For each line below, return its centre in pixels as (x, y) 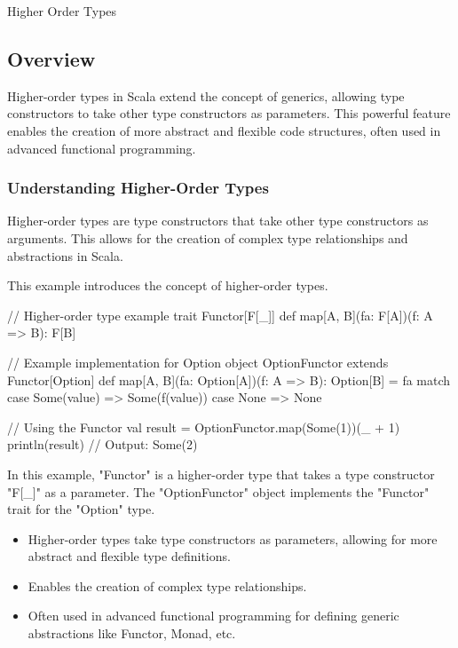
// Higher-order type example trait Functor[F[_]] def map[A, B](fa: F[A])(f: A (220, 315)
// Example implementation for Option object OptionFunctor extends (198, 362)
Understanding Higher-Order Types (138, 188)
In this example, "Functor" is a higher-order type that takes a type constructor (221, 474)
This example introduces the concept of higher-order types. (168, 285)
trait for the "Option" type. (81, 509)
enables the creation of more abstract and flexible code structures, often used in (224, 130)
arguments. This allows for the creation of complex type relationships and (208, 237)
